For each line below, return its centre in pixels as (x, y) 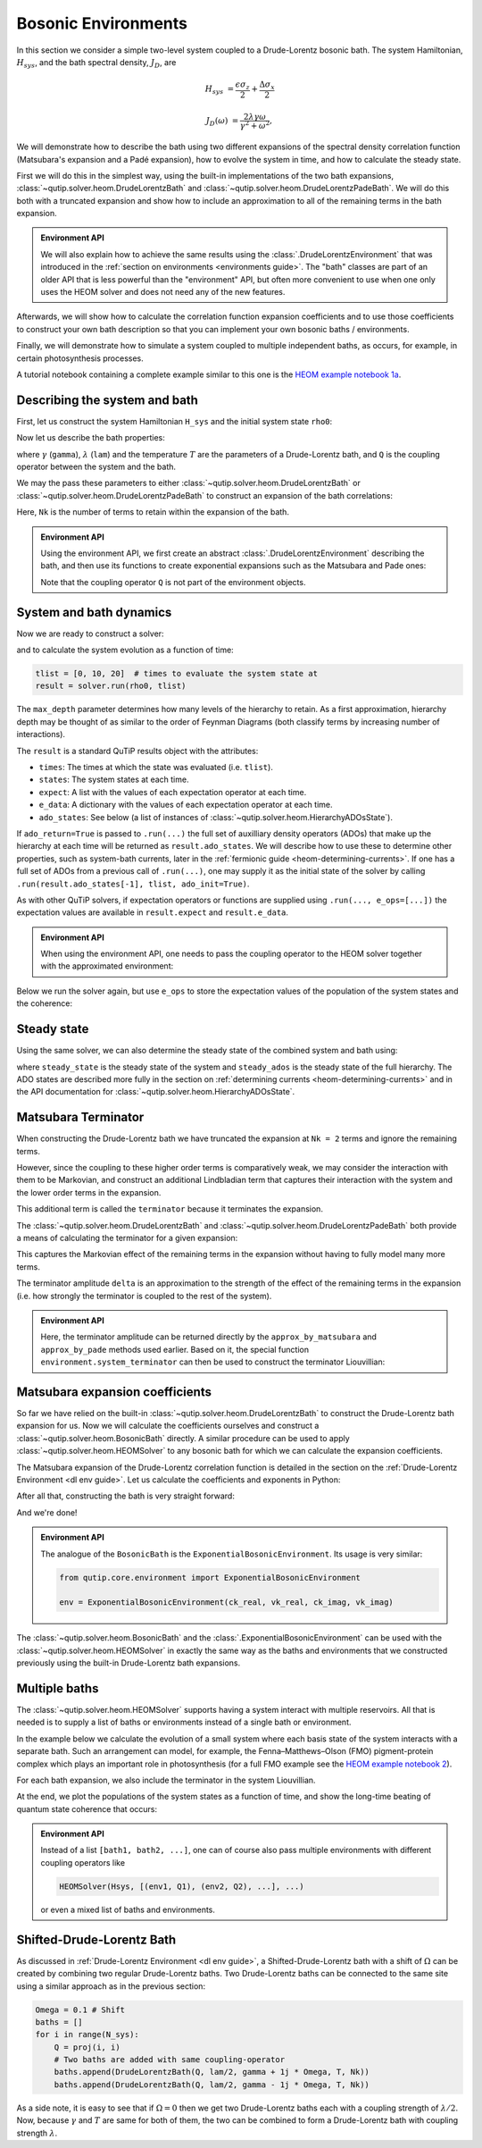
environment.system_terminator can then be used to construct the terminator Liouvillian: (213, 1362)
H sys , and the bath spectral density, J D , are (96, 63)
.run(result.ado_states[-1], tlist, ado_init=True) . (133, 884)
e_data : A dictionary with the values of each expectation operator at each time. (186, 805)
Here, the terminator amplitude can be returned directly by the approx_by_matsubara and (208, 1337)
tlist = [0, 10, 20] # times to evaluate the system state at (177, 674)
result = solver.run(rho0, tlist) (111, 686)
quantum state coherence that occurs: (87, 1808)
